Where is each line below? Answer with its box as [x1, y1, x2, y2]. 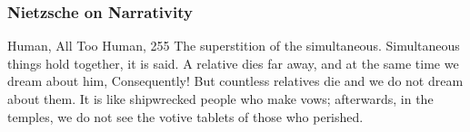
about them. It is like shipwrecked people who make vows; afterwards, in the [7, 90, 434, 108]
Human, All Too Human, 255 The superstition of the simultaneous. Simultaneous [7, 36, 460, 55]
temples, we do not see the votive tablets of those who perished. [7, 107, 364, 126]
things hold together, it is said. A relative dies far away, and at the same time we [7, 53, 459, 72]
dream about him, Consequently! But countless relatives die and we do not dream [7, 71, 464, 90]
